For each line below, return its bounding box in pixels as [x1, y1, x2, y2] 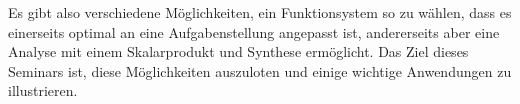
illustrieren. [8, 80, 78, 101]
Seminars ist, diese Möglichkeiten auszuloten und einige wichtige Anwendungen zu [8, 60, 512, 81]
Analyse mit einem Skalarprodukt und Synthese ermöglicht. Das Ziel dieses [8, 41, 469, 62]
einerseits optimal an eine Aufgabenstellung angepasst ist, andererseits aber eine [8, 21, 500, 42]
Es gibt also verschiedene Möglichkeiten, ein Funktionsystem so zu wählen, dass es [8, 2, 512, 22]
